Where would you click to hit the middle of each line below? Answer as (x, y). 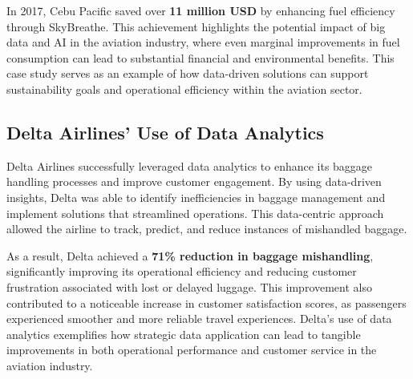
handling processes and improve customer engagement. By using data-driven (194, 181)
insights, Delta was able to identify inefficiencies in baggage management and (196, 197)
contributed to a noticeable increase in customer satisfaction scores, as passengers (206, 302)
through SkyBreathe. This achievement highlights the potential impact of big (196, 26)
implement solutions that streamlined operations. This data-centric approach (195, 213)
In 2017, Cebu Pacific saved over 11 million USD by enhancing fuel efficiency (201, 10)
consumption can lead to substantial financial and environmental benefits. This (200, 57)
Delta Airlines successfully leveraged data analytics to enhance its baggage (190, 165)
